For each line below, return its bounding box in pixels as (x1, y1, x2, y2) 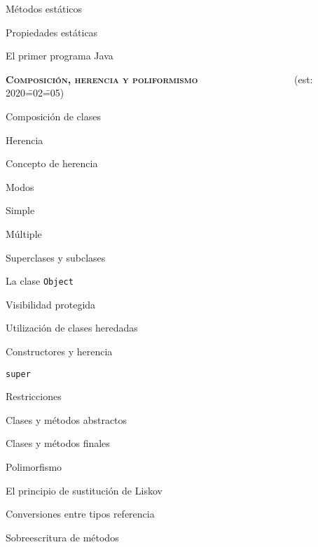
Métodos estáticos (6, 1, 83, 15)
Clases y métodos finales (6, 436, 110, 450)
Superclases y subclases (6, 250, 106, 264)
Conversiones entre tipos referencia (6, 506, 155, 521)
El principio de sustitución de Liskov (6, 483, 163, 497)
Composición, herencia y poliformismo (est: (6, 71, 313, 86)
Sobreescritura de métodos (6, 530, 119, 544)
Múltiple (6, 226, 42, 241)
